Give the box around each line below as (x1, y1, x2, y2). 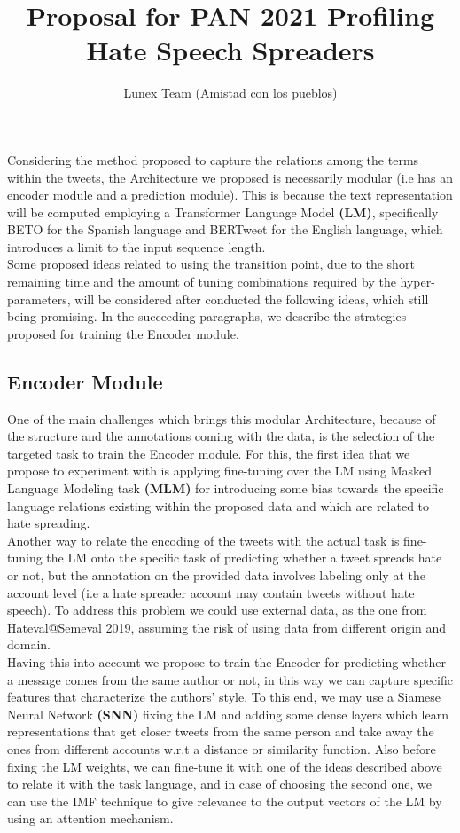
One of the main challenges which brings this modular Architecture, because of (7, 409, 436, 428)
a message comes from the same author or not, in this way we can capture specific (7, 670, 453, 688)
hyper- (400, 272, 435, 291)
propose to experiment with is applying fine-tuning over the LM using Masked (7, 461, 432, 480)
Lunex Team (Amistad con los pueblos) (123, 83, 338, 102)
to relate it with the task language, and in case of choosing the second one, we (7, 774, 433, 793)
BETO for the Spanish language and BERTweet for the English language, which (7, 220, 443, 239)
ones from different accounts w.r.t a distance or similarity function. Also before (7, 739, 436, 758)
